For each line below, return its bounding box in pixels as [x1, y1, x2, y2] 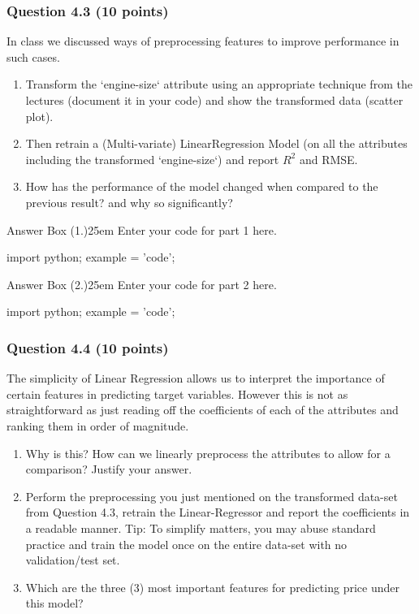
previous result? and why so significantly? [25, 193, 233, 210]
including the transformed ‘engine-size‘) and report [25, 150, 279, 167]
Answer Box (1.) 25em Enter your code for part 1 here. [6, 221, 277, 238]
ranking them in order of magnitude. [6, 417, 189, 434]
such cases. [6, 48, 60, 65]
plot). [25, 107, 54, 124]
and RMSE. [299, 150, 358, 167]
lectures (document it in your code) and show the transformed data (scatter [25, 92, 404, 108]
